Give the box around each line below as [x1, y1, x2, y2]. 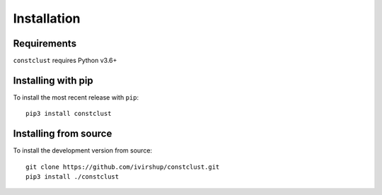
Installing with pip [13, 74, 93, 86]
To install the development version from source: [13, 146, 152, 155]
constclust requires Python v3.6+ [13, 57, 117, 65]
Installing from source [13, 128, 112, 140]
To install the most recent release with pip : [13, 93, 139, 102]
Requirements [13, 37, 77, 49]
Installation [13, 11, 81, 26]
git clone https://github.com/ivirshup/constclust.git [25, 162, 220, 171]
